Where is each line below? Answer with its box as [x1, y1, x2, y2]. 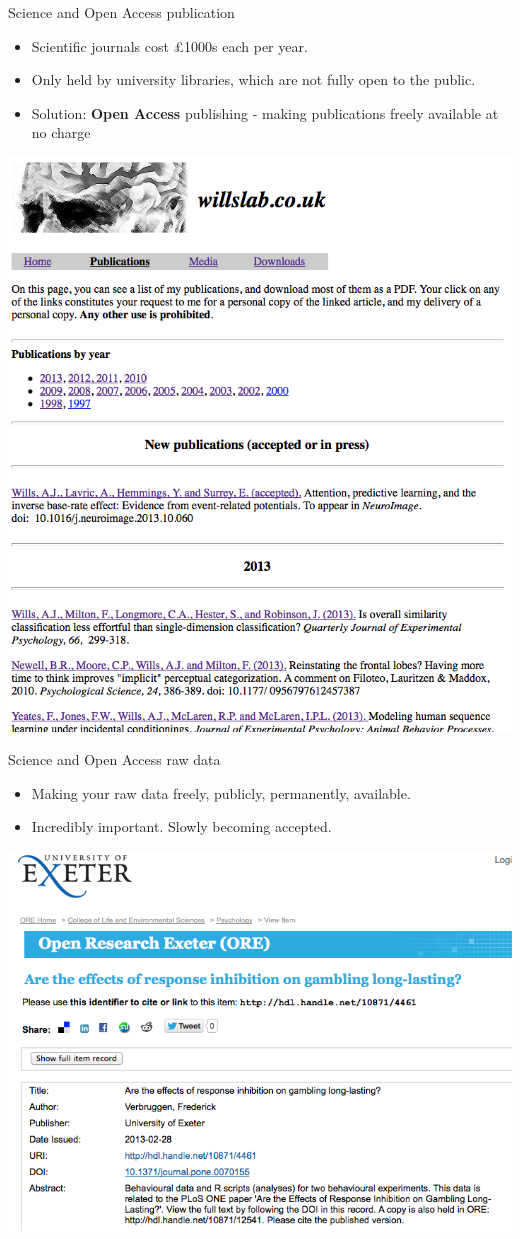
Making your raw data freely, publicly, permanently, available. [31, 782, 411, 803]
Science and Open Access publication [8, 2, 235, 22]
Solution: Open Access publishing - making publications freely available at [31, 102, 499, 123]
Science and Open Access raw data [8, 749, 221, 770]
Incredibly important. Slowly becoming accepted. [31, 816, 332, 837]
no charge [31, 122, 91, 143]
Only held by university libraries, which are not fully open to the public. [31, 69, 476, 90]
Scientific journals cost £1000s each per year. [31, 35, 308, 56]
